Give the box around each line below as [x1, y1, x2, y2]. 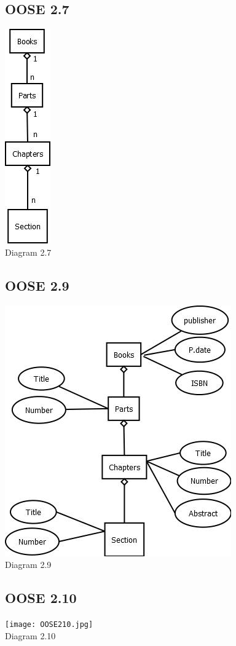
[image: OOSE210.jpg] [5, 620, 93, 629]
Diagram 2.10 [5, 629, 56, 642]
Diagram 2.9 [5, 558, 52, 571]
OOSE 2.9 [5, 275, 69, 294]
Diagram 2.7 [5, 245, 52, 258]
